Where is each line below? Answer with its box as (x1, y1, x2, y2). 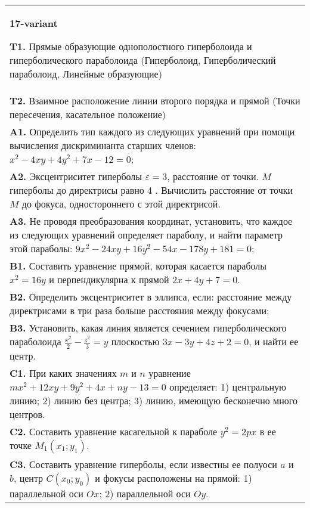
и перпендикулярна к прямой (49, 272, 169, 286)
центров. (10, 407, 45, 421)
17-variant (10, 16, 58, 30)
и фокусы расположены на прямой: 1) (95, 470, 252, 485)
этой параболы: (10, 241, 73, 255)
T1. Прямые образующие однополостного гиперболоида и (10, 39, 252, 53)
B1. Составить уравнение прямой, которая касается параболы (10, 259, 267, 272)
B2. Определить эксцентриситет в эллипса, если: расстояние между (10, 290, 292, 303)
